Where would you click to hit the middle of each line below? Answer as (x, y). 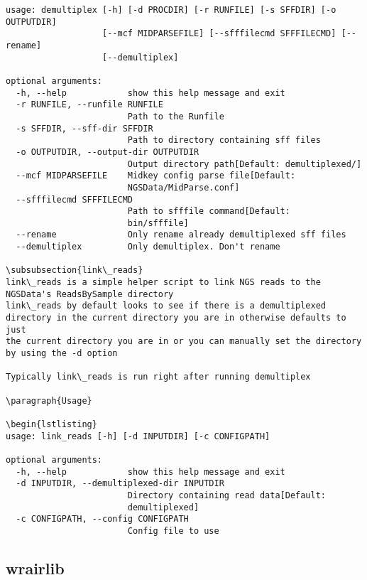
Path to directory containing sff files (224, 140)
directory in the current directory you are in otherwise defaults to (176, 318)
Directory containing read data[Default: (227, 495)
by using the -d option (62, 354)
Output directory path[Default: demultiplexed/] (245, 164)
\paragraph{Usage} (49, 401)
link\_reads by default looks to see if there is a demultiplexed (166, 306)
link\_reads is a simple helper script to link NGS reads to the (163, 283)
